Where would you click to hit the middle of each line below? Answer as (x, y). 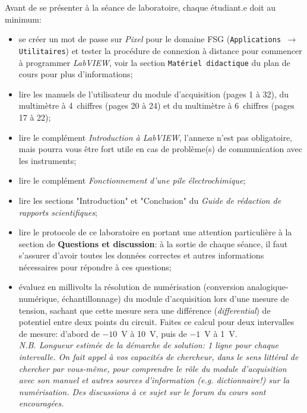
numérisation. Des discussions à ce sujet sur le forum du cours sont (142, 391)
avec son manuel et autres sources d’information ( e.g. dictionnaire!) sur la (154, 380)
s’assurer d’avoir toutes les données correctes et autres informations (141, 255)
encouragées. (41, 403)
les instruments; (48, 160)
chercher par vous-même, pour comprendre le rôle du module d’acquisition (153, 368)
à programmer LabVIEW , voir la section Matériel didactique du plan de (154, 62)
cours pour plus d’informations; (76, 74)
